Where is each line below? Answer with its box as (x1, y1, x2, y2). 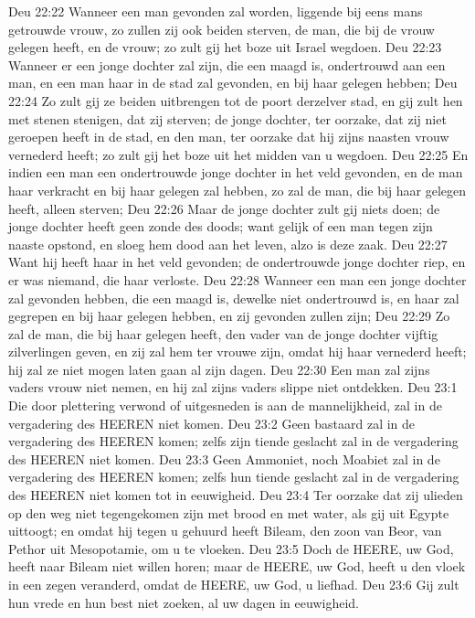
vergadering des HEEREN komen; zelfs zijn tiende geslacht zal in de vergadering (8, 432, 459, 451)
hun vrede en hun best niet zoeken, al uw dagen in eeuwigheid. (8, 592, 359, 612)
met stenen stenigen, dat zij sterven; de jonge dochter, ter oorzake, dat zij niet (8, 109, 447, 128)
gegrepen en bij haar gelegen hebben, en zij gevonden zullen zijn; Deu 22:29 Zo (8, 306, 450, 325)
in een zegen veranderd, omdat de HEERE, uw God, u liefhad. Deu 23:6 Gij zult (8, 575, 459, 593)
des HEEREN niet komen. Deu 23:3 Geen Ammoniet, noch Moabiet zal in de (8, 449, 440, 468)
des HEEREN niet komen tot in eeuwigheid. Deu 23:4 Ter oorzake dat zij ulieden (8, 485, 463, 505)
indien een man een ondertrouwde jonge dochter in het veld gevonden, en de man (8, 163, 463, 182)
